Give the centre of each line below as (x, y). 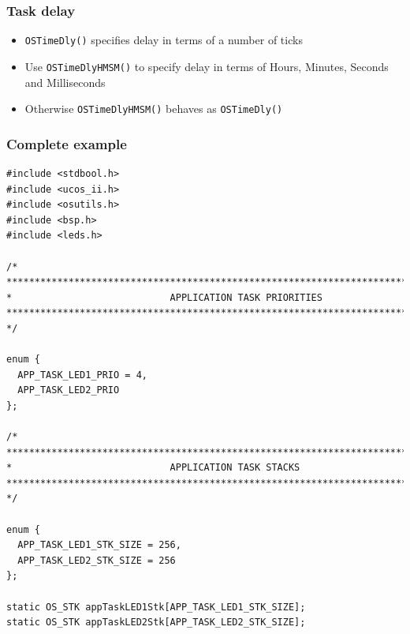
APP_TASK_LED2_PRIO (69, 390)
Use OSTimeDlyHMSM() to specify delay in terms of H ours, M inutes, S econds (207, 66)
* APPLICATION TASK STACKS (153, 468)
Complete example (67, 143)
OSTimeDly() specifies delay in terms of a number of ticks (164, 40)
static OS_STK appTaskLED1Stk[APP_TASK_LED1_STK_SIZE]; (156, 607)
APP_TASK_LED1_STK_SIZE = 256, (99, 545)
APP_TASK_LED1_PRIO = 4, (82, 375)
